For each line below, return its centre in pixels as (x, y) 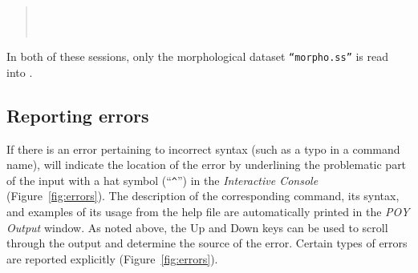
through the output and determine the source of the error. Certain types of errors (207, 243)
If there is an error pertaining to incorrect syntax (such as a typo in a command (203, 149)
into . (20, 72)
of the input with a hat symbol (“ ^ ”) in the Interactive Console (162, 180)
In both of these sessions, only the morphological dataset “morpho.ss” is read (198, 56)
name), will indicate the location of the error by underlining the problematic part (207, 165)
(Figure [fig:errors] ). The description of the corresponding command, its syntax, (203, 196)
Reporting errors (78, 115)
